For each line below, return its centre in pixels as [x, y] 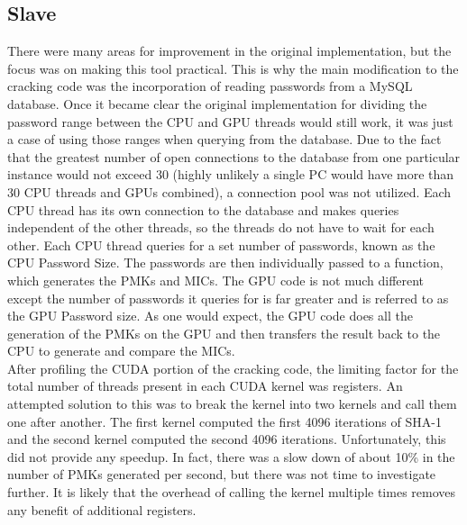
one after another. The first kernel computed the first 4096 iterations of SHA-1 [224, 421]
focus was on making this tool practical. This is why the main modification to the [233, 68]
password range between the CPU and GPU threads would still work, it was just [230, 121]
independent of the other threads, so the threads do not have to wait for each [221, 227]
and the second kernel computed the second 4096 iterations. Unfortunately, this [227, 439]
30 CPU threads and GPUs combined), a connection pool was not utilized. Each [229, 191]
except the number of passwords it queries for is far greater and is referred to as [228, 298]
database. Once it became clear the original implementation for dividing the [217, 103]
